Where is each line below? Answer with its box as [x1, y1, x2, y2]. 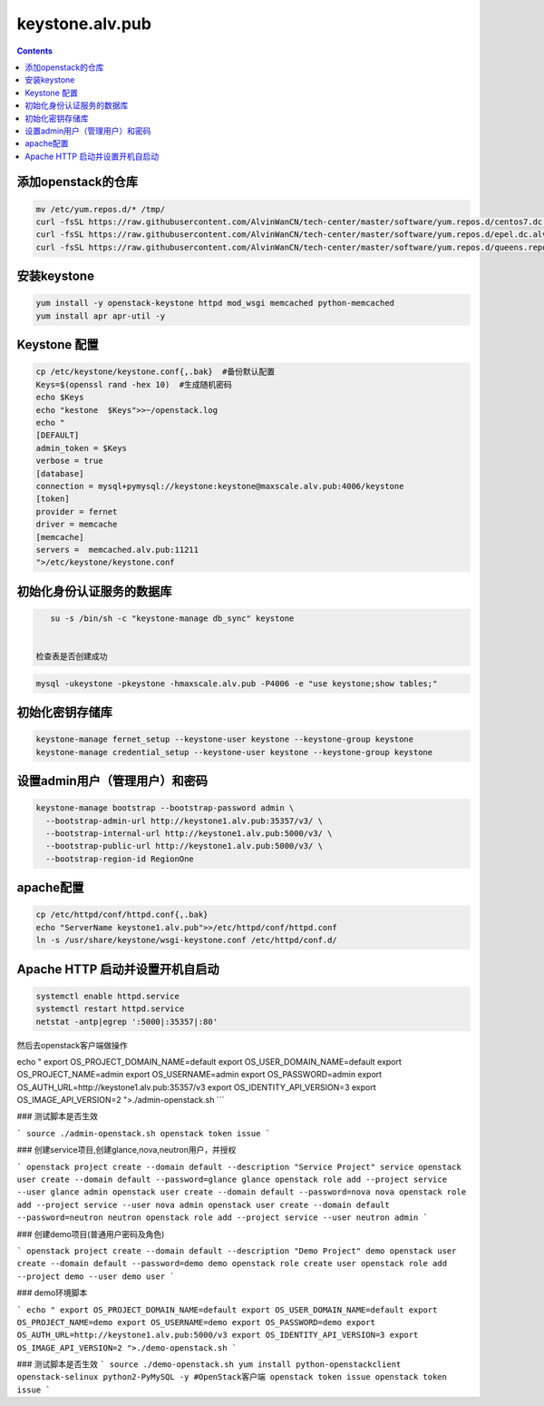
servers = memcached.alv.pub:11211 [35, 545, 199, 555]
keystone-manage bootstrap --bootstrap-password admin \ [35, 803, 295, 813]
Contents [16, 45, 53, 56]
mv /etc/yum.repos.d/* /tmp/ [35, 204, 166, 214]
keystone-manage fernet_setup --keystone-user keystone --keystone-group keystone [35, 734, 414, 744]
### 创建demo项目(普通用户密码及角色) [16, 1228, 165, 1239]
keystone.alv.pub [16, 14, 151, 34]
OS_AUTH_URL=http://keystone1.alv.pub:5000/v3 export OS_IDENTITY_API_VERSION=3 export [16, 1330, 419, 1341]
